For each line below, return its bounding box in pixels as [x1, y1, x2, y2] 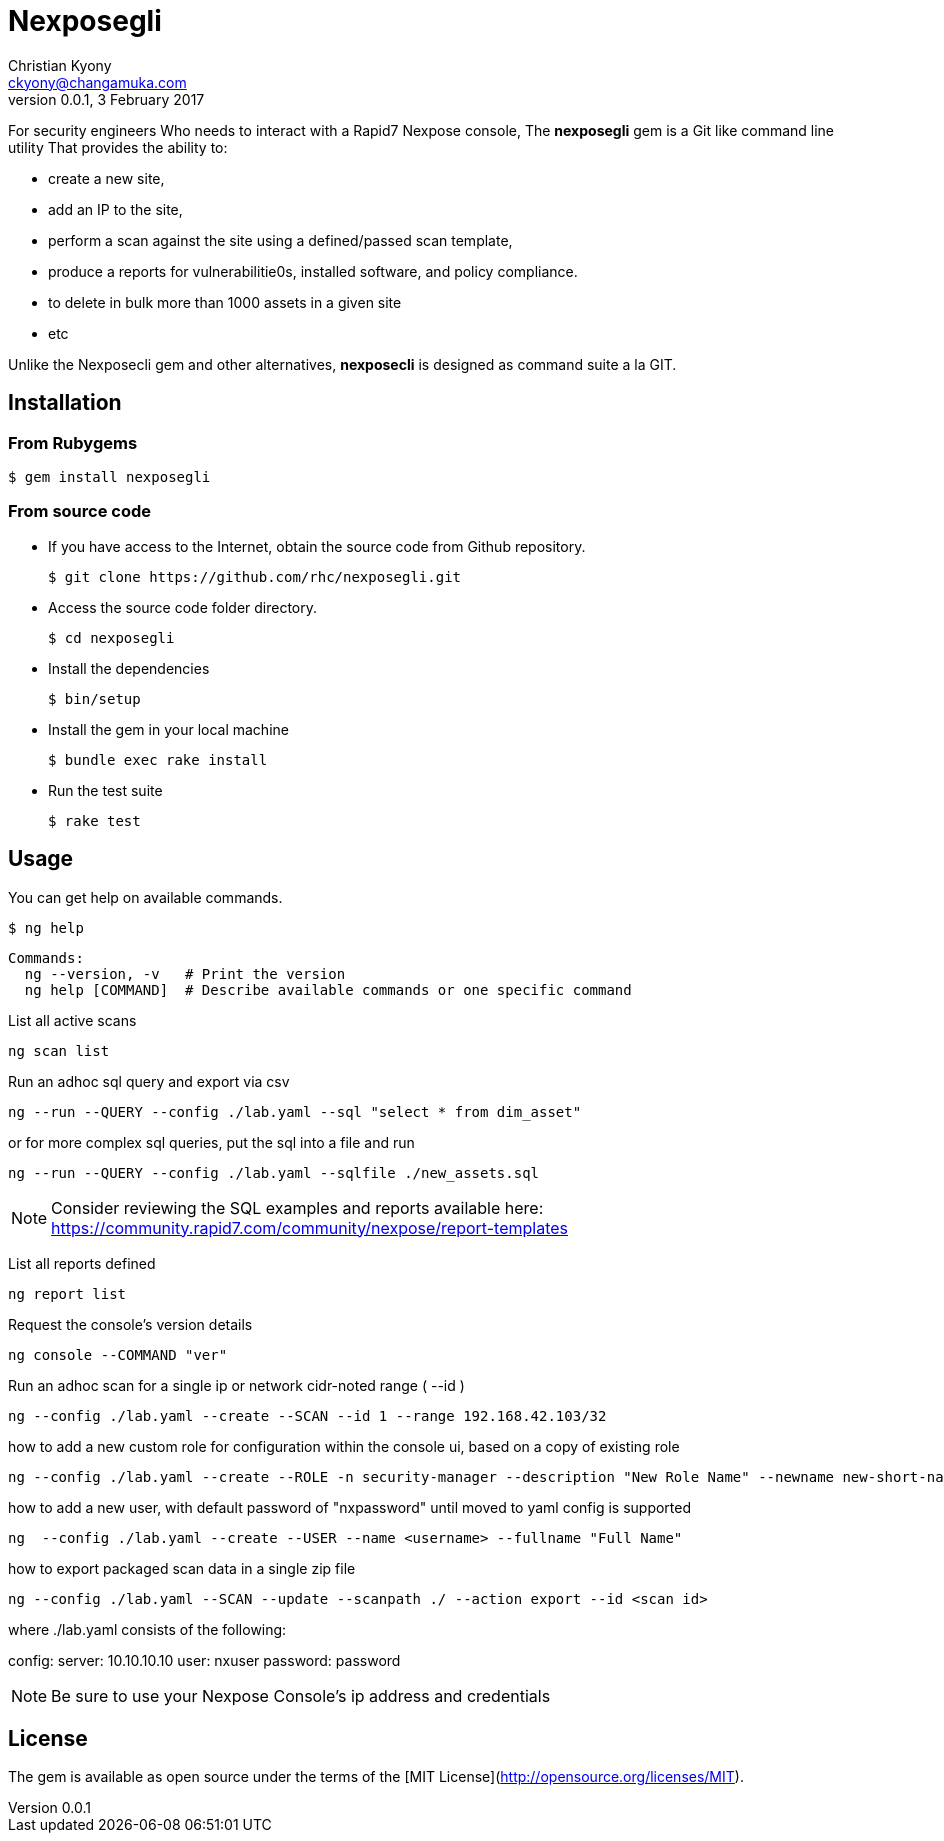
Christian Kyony [8, 56, 112, 74]
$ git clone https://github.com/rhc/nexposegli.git [48, 568, 462, 585]
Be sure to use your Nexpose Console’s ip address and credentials [51, 1685, 551, 1706]
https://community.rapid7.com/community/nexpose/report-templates [51, 1217, 569, 1238]
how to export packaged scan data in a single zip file [8, 1559, 356, 1577]
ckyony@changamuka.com [8, 73, 187, 91]
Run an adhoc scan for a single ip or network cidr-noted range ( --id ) [8, 1376, 465, 1394]
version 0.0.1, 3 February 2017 [8, 90, 205, 108]
